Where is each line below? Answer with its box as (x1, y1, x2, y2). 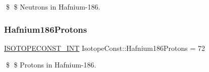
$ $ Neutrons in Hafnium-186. (6, 2, 100, 12)
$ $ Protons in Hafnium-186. (6, 59, 96, 70)
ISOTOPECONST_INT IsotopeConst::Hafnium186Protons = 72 (4, 42, 205, 53)
